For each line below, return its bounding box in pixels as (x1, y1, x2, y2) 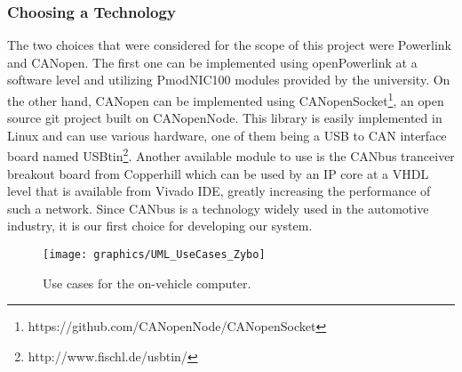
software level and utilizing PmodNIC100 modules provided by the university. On (7, 70, 450, 89)
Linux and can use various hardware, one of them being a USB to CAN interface (7, 125, 447, 144)
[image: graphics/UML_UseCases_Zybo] (43, 248, 266, 262)
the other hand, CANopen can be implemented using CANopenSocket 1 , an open (7, 89, 444, 109)
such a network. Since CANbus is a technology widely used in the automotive (7, 198, 429, 217)
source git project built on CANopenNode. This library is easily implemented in (7, 109, 442, 127)
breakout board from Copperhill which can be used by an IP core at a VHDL (7, 164, 429, 182)
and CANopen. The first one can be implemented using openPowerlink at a (7, 53, 418, 71)
